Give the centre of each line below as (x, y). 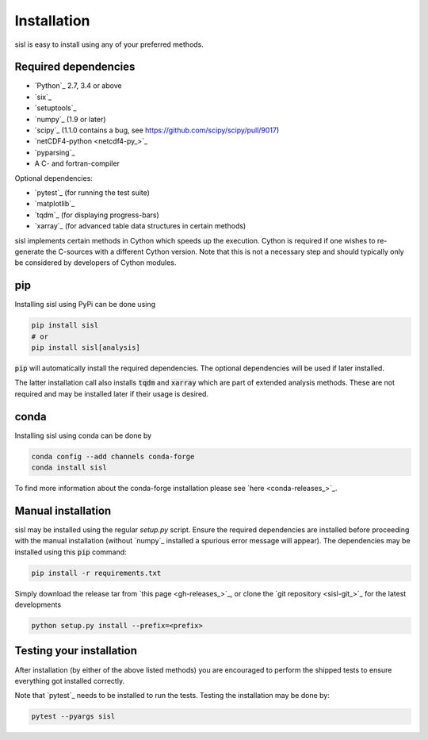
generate (29, 251)
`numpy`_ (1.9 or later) (70, 119)
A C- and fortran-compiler (77, 163)
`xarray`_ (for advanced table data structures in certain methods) (140, 226)
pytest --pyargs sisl (73, 717)
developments (38, 605)
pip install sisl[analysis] (86, 347)
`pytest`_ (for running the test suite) (92, 192)
